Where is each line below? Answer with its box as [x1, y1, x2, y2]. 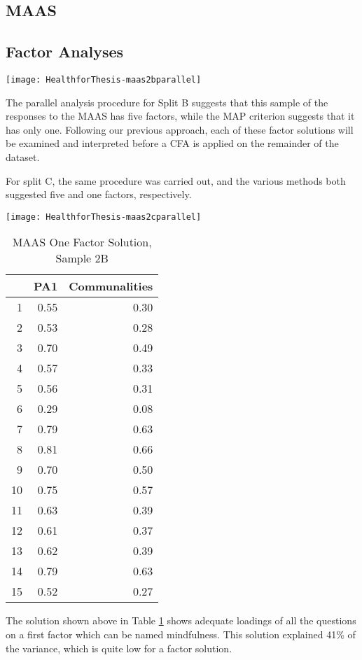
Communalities [69, 278, 153, 295]
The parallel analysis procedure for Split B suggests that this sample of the [6, 94, 328, 109]
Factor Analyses [6, 41, 124, 62]
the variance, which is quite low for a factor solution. [6, 640, 232, 655]
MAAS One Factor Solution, [12, 234, 152, 251]
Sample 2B [55, 250, 109, 267]
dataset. [6, 150, 40, 164]
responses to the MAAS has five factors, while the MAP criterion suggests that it [6, 108, 355, 123]
